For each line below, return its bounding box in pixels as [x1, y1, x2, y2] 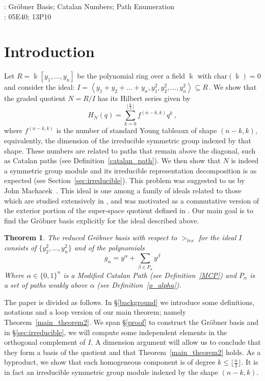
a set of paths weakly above [4, 280, 88, 290]
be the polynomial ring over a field [77, 70, 185, 81]
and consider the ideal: [4, 82, 75, 92]
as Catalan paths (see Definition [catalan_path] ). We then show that [4, 155, 221, 166]
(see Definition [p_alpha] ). [97, 280, 181, 290]
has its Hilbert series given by [97, 93, 191, 104]
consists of [4, 242, 37, 252]
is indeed [231, 155, 259, 166]
